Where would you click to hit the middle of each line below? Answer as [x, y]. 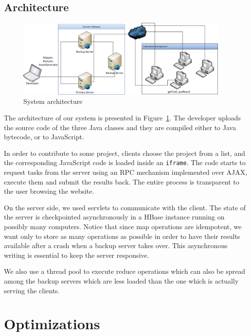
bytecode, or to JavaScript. [44, 137]
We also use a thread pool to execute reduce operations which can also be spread [125, 271]
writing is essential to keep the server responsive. [77, 255]
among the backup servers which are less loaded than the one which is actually [121, 281]
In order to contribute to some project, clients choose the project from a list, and [125, 153]
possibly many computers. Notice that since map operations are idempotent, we [123, 227]
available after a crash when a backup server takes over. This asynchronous [116, 245]
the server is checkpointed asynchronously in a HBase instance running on [114, 217]
